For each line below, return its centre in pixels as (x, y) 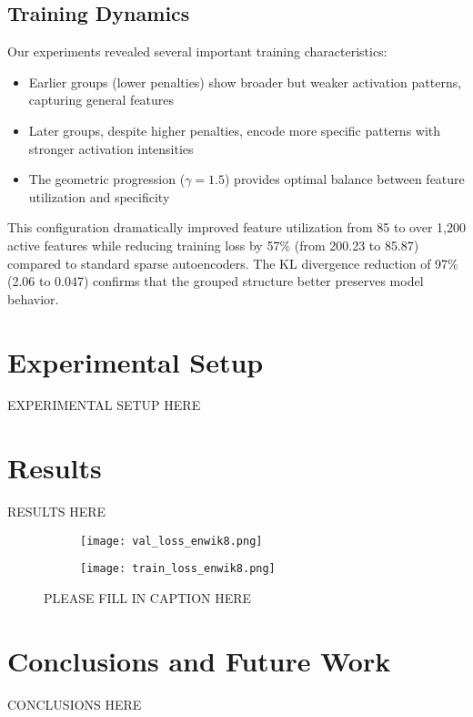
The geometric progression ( (107, 179)
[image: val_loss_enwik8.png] (171, 541)
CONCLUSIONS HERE (75, 704)
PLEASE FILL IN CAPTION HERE (148, 598)
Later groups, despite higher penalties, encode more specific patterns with (235, 130)
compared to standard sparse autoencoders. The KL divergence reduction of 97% (233, 263)
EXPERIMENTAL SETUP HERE (104, 405)
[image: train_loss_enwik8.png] (178, 569)
